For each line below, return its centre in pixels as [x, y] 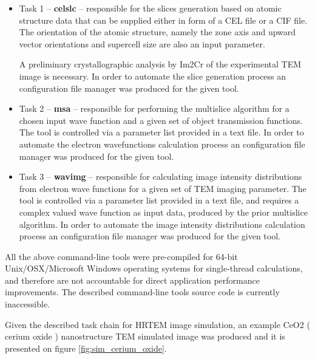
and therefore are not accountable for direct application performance [132, 280]
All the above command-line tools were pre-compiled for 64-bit [121, 256]
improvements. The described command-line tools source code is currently [142, 292]
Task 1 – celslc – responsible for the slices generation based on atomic [150, 8]
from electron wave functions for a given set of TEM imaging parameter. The [163, 188]
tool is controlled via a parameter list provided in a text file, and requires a [159, 200]
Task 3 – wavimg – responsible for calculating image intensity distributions [161, 176]
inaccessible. [28, 304]
